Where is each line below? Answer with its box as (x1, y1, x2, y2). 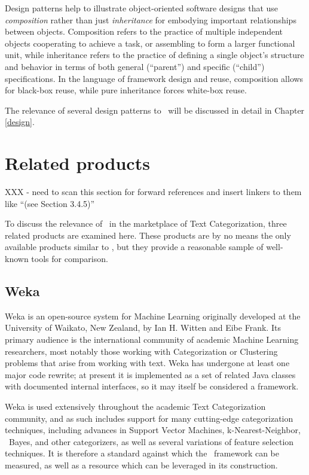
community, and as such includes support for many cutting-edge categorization (5, 412, 293, 424)
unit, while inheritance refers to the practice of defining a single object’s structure (5, 48, 304, 61)
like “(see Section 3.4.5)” (5, 197, 95, 209)
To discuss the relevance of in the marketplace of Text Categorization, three (5, 217, 287, 230)
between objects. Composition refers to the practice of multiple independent (5, 25, 283, 38)
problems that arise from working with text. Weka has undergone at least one (5, 357, 290, 369)
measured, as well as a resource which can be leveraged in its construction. (5, 458, 278, 471)
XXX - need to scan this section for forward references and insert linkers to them (5, 185, 302, 198)
